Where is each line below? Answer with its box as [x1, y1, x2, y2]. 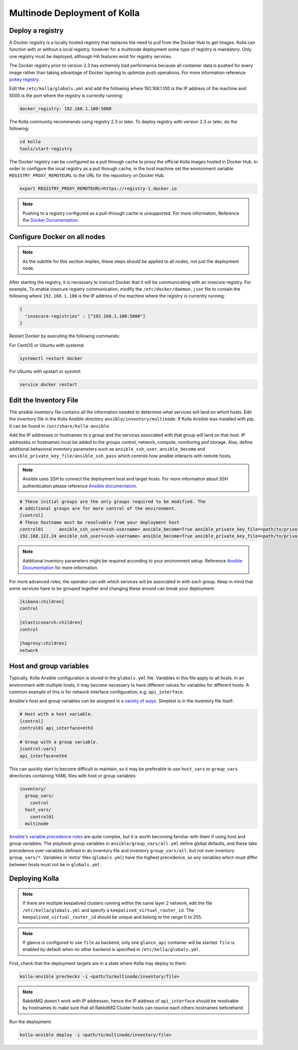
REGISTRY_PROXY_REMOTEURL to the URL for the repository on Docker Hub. [9, 172, 165, 178]
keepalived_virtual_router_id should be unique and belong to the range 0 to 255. [22, 914, 202, 920]
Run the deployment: [9, 1019, 52, 1025]
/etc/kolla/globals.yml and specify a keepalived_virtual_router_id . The [22, 907, 194, 913]
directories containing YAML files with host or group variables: [9, 773, 137, 779]
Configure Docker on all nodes [9, 233, 105, 241]
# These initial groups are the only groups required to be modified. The [19, 498, 206, 504]
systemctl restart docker [19, 355, 83, 361]
